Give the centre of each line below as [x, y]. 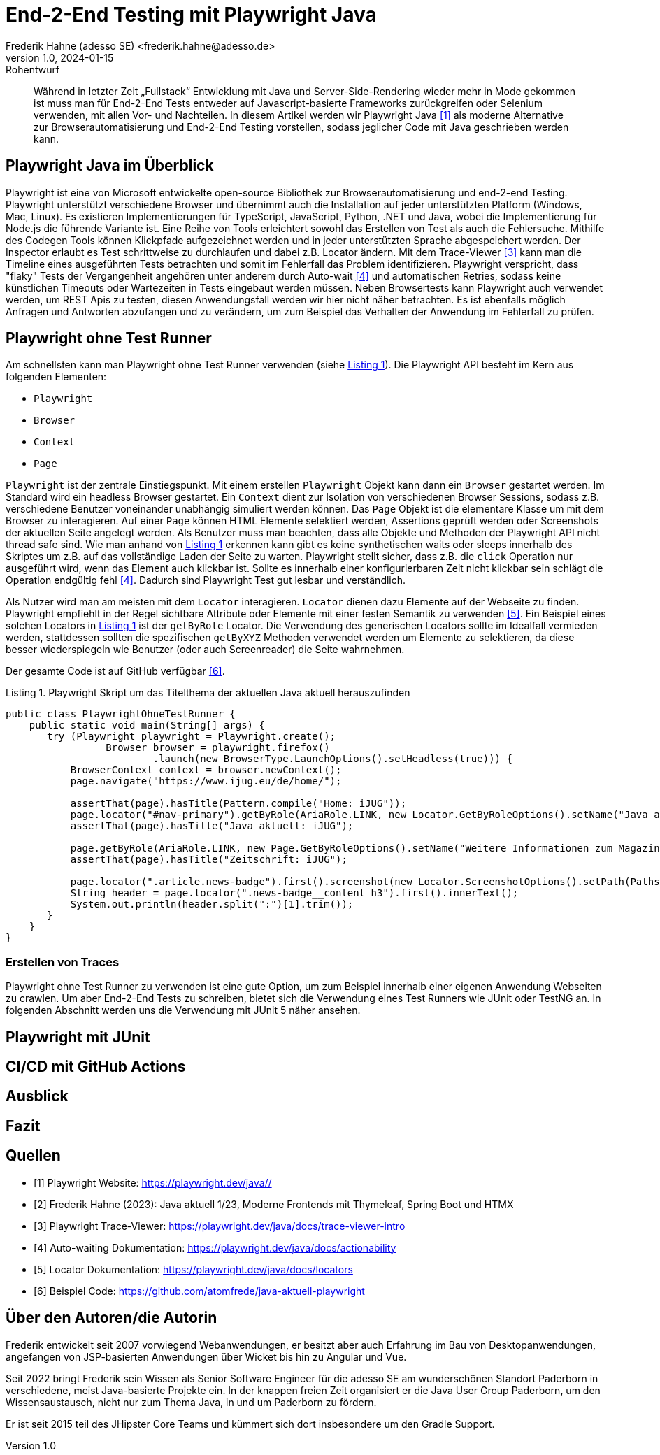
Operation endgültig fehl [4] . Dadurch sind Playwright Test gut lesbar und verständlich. [206, 580]
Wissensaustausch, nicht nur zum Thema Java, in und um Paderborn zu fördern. [191, 1402]
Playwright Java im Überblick [110, 166]
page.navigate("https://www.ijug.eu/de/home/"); [206, 781]
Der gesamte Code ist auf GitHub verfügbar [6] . [115, 671]
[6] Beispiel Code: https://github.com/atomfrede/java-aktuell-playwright [199, 1291]
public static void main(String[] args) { [147, 725]
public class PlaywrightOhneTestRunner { [121, 714]
